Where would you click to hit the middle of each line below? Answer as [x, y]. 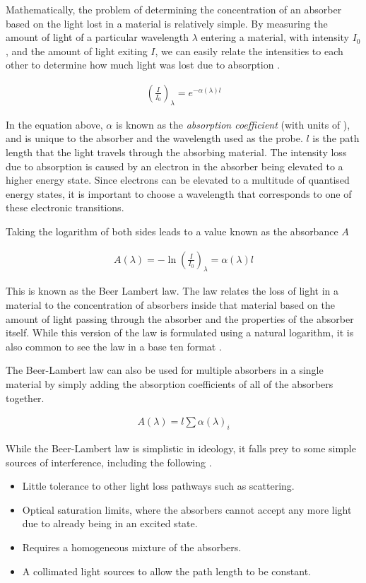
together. [25, 397]
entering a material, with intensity [275, 37]
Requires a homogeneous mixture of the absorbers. [132, 547]
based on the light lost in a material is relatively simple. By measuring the [167, 23]
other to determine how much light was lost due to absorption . [143, 65]
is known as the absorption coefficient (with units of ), [233, 124]
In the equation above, [54, 124]
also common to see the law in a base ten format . [114, 346]
